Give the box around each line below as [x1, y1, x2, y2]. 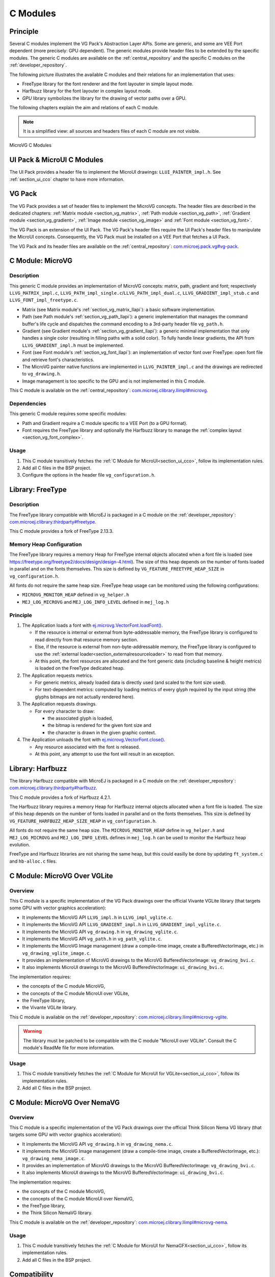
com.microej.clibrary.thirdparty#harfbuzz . [9, 785, 98, 791]
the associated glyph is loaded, [47, 715, 113, 721]
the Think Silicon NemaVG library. [22, 1210, 93, 1216]
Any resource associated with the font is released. [35, 744, 140, 750]
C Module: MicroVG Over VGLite [9, 871, 113, 880]
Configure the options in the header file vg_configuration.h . [22, 472, 156, 478]
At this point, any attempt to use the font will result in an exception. [35, 751, 175, 757]
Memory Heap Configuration [9, 541, 82, 548]
